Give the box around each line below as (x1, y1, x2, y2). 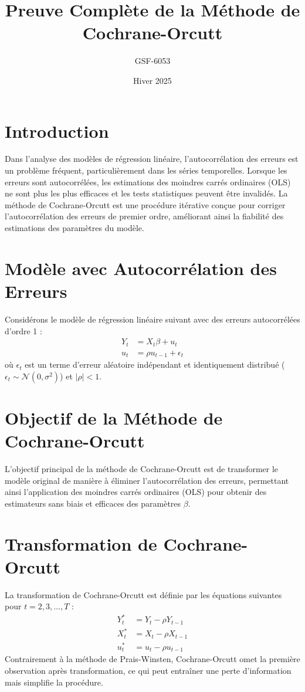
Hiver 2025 (133, 74, 172, 86)
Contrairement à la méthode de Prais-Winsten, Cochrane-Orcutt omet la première (5, 653, 300, 665)
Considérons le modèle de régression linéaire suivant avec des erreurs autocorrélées (5, 313, 300, 325)
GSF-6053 (134, 55, 171, 67)
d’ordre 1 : (5, 324, 42, 337)
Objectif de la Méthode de (5, 405, 223, 429)
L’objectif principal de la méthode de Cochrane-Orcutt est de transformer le (5, 462, 279, 474)
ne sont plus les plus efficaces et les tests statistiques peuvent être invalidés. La (5, 187, 288, 199)
